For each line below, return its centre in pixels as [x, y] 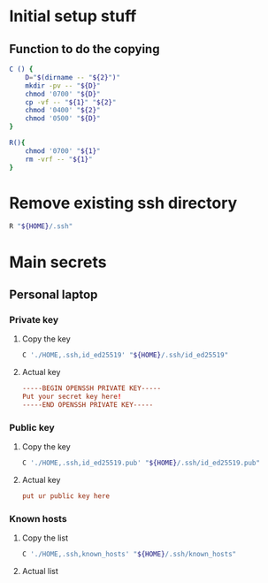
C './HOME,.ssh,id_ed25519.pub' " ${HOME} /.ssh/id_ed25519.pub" [141, 463]
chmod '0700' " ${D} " [63, 94]
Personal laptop [54, 294]
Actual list [40, 571]
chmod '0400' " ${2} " [63, 111]
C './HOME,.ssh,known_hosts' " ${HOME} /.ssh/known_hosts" [129, 555]
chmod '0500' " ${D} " [63, 119]
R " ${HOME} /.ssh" [41, 226]
